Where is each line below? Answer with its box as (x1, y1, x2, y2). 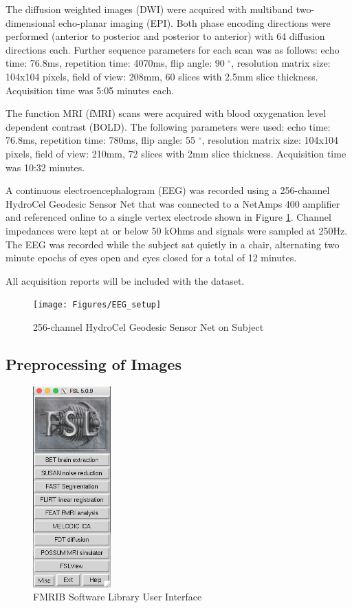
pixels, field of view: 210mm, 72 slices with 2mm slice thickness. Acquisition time (5, 146, 346, 160)
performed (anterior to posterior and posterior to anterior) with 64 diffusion (5, 29, 325, 43)
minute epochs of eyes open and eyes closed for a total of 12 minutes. (5, 250, 297, 265)
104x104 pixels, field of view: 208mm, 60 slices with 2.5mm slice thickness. (5, 69, 318, 83)
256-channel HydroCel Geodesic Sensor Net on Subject (33, 319, 264, 334)
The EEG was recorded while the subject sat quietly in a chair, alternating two (5, 237, 340, 251)
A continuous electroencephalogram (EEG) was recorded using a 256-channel (5, 183, 330, 197)
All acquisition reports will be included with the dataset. (5, 273, 245, 287)
